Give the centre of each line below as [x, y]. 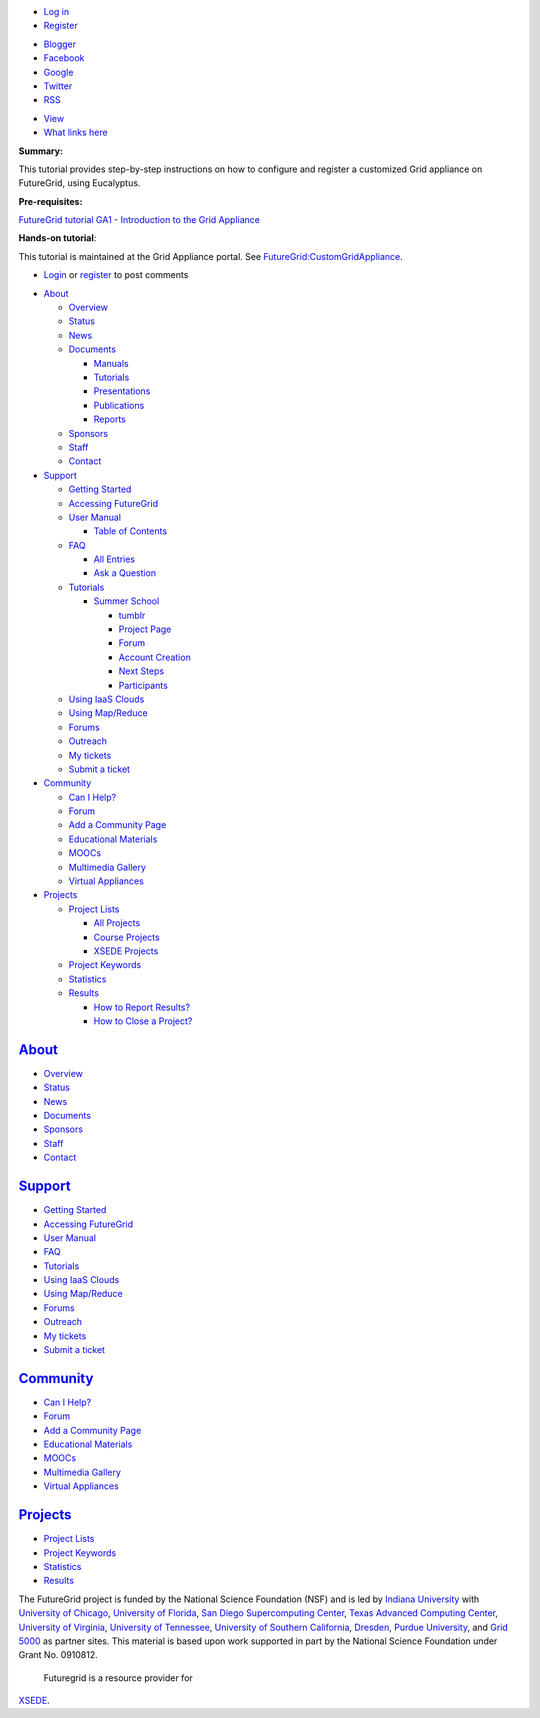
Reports [110, 419]
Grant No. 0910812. [58, 1655]
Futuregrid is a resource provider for [118, 1677]
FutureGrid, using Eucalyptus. [79, 183]
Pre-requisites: [50, 201]
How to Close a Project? [143, 1021]
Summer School [126, 601]
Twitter [58, 86]
